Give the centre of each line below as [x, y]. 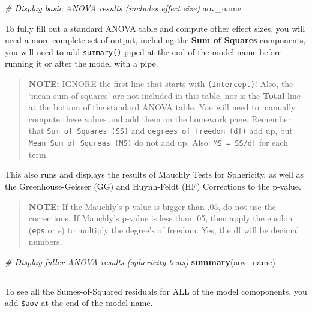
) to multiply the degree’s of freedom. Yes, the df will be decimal [180, 229]
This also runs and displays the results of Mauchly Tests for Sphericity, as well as [154, 174]
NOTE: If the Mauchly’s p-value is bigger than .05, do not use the [152, 206]
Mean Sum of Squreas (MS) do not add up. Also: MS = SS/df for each [158, 142]
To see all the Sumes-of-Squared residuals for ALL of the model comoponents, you [156, 291]
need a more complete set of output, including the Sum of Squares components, [155, 40]
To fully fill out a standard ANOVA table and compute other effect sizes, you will [155, 28]
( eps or [42, 229]
